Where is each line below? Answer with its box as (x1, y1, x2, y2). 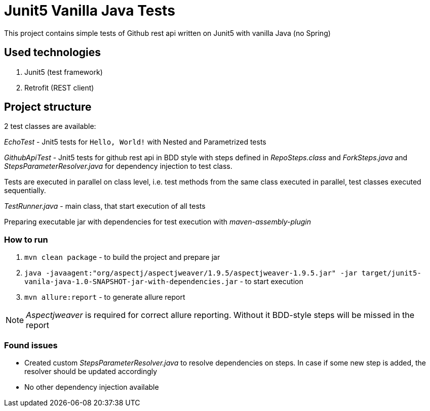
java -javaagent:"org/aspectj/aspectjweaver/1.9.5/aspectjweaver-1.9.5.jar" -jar (24, 269, 358, 278)
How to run (4, 234, 48, 245)
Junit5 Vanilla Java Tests (4, 2, 175, 19)
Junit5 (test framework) (24, 67, 103, 76)
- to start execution (240, 277, 303, 286)
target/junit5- (361, 269, 421, 278)
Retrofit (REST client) (24, 83, 94, 92)
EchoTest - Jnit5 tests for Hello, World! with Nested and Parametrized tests (4, 138, 266, 147)
